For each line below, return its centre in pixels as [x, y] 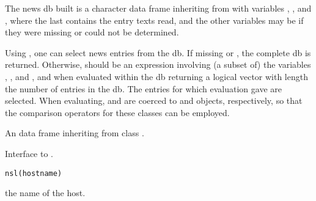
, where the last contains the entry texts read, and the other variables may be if [154, 20]
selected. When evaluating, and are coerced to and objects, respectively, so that [154, 100]
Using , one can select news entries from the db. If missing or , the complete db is [158, 52]
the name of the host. [45, 193]
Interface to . [29, 153]
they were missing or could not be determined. [92, 32]
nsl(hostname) [34, 173]
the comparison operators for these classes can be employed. [117, 112]
